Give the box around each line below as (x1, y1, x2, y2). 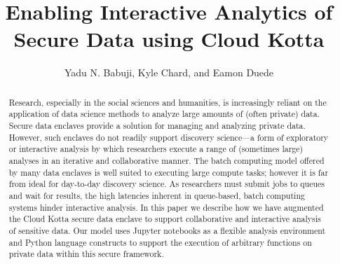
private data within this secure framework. (8, 248, 164, 260)
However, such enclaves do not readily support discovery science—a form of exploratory (8, 131, 329, 143)
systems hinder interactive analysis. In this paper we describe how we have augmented (8, 201, 324, 213)
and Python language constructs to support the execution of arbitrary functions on (8, 236, 312, 248)
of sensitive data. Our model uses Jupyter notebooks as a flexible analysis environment (8, 224, 326, 236)
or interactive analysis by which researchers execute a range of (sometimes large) (8, 143, 304, 155)
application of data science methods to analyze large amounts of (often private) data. (8, 108, 320, 120)
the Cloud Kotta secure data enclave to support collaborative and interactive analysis (8, 213, 321, 225)
